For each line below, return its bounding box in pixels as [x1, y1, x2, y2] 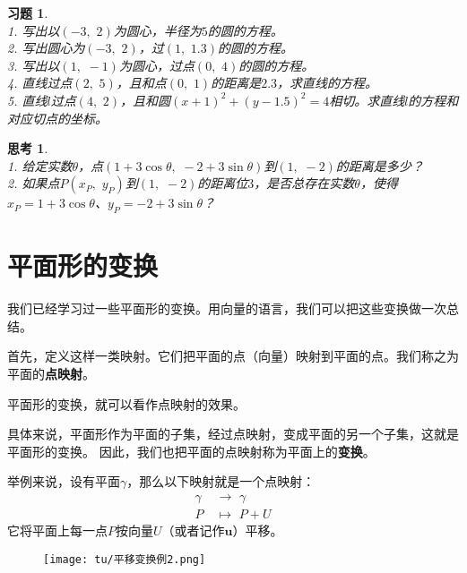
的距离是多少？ [335, 156, 424, 175]
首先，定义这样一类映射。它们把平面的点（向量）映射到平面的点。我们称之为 [7, 346, 459, 365]
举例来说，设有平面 [7, 472, 120, 491]
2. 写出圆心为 [7, 38, 85, 57]
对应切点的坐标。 [7, 108, 108, 127]
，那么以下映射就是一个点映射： [126, 472, 316, 491]
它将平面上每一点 [7, 521, 108, 540]
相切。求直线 [329, 90, 405, 109]
